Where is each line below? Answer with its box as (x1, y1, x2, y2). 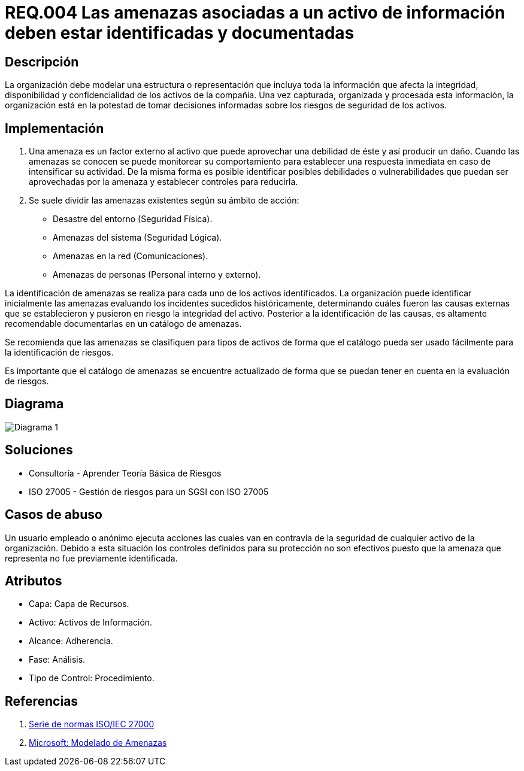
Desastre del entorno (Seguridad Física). (53, 214, 213, 224)
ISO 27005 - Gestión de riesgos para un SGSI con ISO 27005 (29, 486, 269, 497)
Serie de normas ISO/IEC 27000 (29, 719, 155, 730)
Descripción (5, 54, 79, 69)
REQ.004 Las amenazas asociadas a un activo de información (5, 2, 505, 23)
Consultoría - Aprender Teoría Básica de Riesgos (29, 468, 222, 478)
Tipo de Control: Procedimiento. (29, 673, 155, 684)
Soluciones (5, 442, 73, 458)
